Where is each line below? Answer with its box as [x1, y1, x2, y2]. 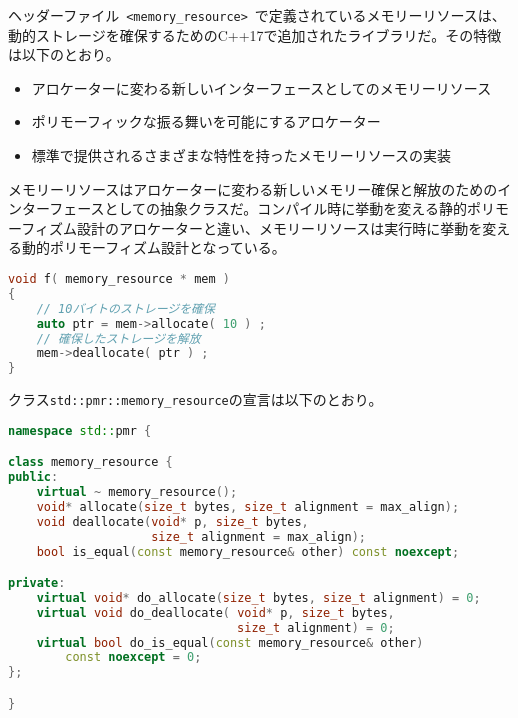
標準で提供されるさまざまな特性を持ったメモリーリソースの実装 [31, 145, 452, 166]
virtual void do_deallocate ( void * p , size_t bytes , [36, 605, 395, 620]
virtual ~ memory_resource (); [36, 485, 238, 500]
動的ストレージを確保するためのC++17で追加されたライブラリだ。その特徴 [8, 24, 502, 45]
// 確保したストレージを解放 [36, 331, 201, 346]
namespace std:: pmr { [8, 423, 152, 438]
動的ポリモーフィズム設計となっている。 [21, 237, 286, 258]
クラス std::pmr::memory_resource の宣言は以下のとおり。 [8, 389, 383, 410]
